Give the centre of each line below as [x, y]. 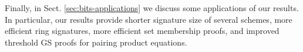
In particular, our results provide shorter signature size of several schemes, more [149, 19]
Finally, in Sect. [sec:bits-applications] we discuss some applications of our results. [152, 8]
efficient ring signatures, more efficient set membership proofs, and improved [142, 31]
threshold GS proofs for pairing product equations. [96, 42]
